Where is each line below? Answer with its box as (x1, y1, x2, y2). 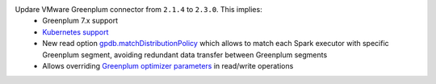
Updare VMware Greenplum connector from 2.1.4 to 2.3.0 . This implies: (15, 5, 262, 14)
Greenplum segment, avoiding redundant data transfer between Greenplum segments (42, 49, 328, 60)
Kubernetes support (42, 27, 109, 36)
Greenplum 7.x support (42, 16, 119, 26)
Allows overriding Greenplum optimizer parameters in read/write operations (42, 61, 294, 70)
